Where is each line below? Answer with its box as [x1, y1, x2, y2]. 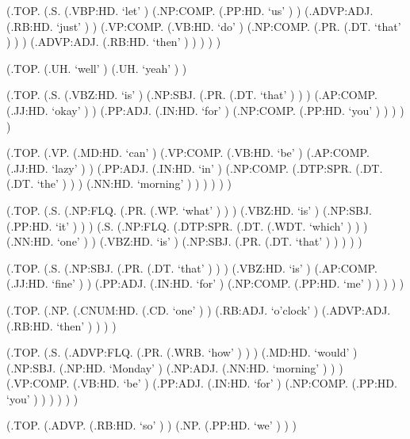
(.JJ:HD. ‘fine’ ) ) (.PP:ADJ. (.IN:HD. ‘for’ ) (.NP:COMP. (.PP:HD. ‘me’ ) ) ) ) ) [6, 275, 404, 292]
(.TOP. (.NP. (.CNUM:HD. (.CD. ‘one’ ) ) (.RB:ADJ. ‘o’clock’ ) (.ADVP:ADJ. [6, 301, 391, 318]
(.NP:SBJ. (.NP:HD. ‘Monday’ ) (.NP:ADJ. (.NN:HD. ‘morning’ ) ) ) [6, 359, 343, 376]
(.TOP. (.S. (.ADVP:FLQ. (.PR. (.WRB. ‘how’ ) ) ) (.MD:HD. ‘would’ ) [6, 344, 358, 361]
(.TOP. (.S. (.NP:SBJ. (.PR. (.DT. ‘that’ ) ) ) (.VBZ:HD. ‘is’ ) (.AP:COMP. [6, 259, 377, 276]
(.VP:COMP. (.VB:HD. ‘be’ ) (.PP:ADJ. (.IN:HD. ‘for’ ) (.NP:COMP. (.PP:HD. [6, 375, 397, 391]
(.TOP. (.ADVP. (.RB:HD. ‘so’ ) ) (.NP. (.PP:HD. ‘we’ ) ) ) [6, 417, 297, 433]
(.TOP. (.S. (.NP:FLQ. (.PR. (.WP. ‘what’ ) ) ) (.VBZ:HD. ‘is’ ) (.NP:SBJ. [6, 201, 372, 218]
